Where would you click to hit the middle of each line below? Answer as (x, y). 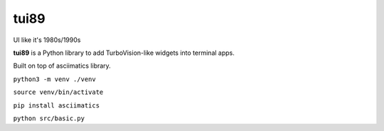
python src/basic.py (49, 118)
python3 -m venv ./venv (54, 79)
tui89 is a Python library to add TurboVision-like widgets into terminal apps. (124, 53)
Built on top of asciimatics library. (62, 66)
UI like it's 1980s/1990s (47, 40)
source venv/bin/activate (58, 92)
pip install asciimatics (56, 105)
